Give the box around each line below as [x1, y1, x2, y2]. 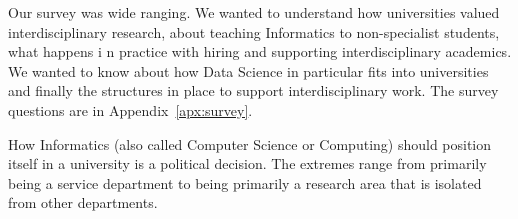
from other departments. [8, 192, 158, 213]
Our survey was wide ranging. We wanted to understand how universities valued [8, 2, 500, 22]
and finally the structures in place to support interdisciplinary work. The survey [8, 80, 499, 101]
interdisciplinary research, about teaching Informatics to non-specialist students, [8, 21, 500, 42]
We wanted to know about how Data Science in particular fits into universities [8, 60, 489, 81]
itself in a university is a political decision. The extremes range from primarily [8, 153, 487, 174]
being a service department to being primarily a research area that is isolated [8, 172, 482, 193]
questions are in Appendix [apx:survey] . [8, 99, 253, 120]
